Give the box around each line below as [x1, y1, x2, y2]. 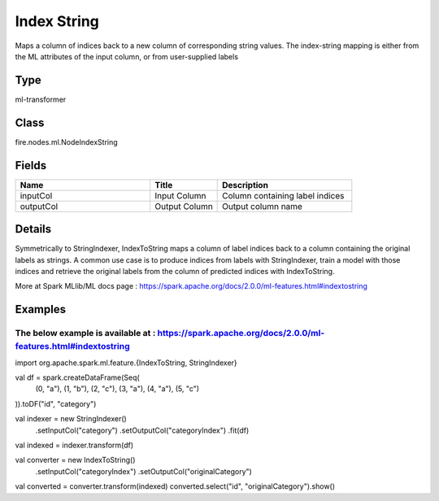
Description [222, 179, 268, 190]
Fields [15, 159, 47, 172]
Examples [15, 303, 67, 316]
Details [15, 222, 52, 236]
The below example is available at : [15, 328, 156, 339]
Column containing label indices [222, 190, 345, 201]
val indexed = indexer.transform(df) [15, 440, 134, 451]
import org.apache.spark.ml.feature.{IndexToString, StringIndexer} [15, 358, 237, 368]
